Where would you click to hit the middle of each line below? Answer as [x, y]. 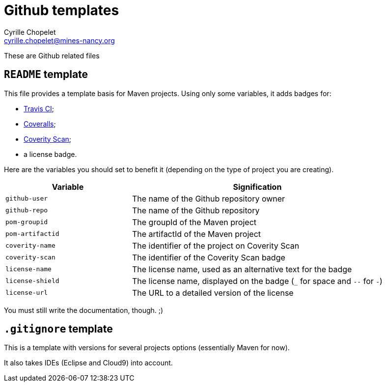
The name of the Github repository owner [208, 198]
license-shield [32, 281]
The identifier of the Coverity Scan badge [208, 257]
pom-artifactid [32, 234]
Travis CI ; [39, 108]
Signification [257, 187]
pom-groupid [27, 222]
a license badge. [50, 154]
